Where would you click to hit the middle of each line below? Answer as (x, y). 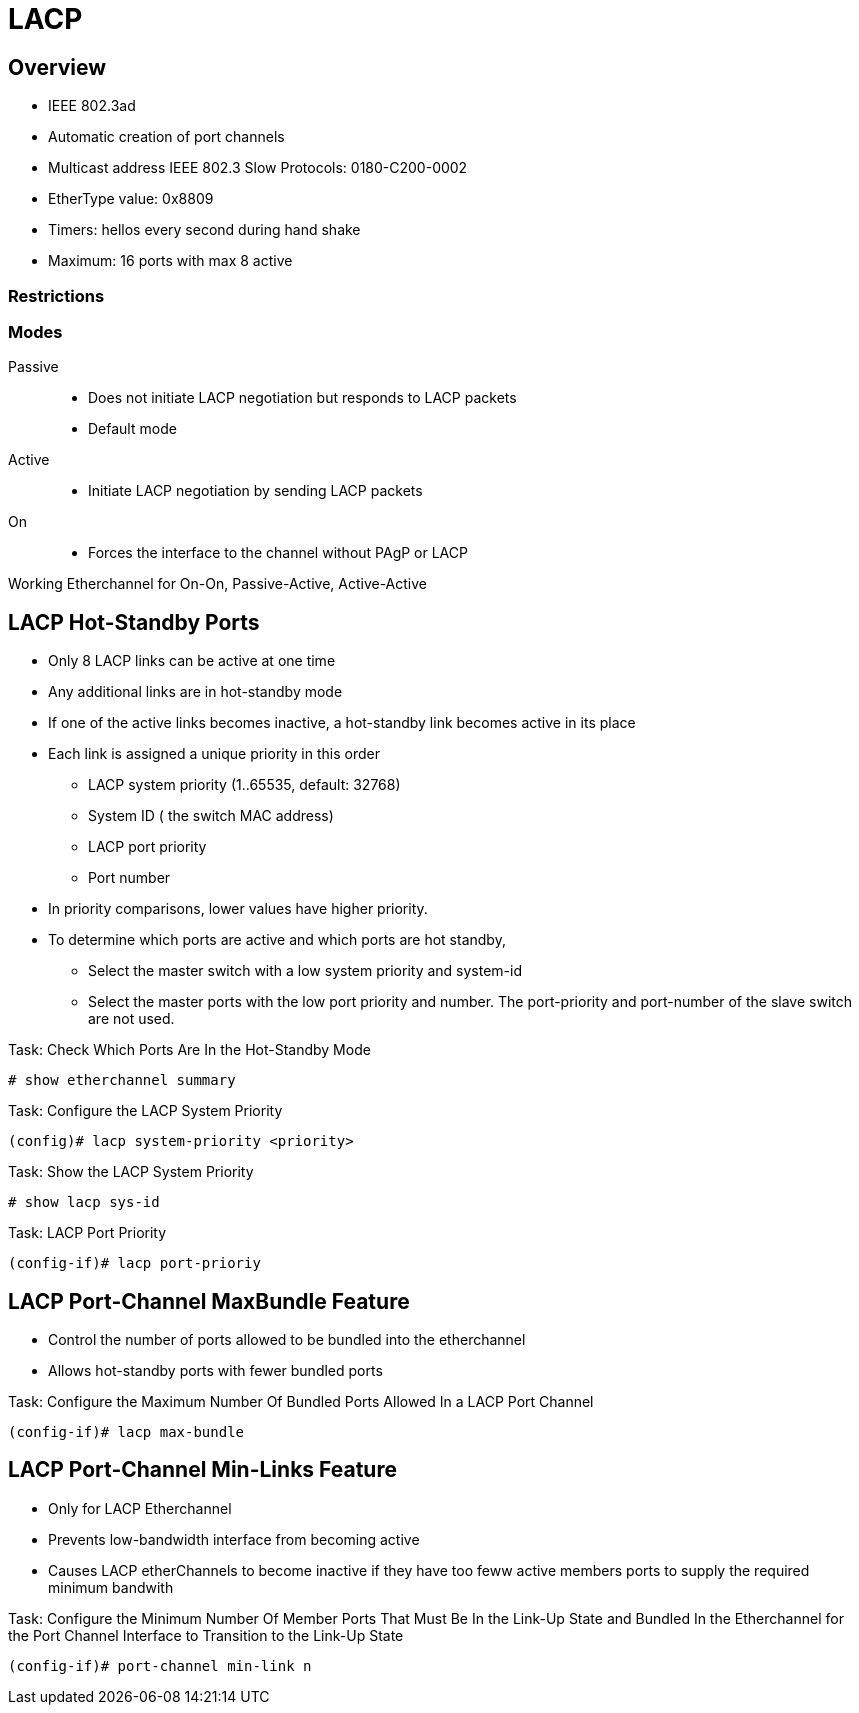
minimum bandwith (111, 1587)
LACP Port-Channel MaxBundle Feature (209, 1301)
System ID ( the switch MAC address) (211, 816)
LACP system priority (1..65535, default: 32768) (244, 785)
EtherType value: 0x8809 (131, 199)
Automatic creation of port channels (166, 137)
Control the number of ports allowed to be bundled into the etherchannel (287, 1339)
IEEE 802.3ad (92, 106)
